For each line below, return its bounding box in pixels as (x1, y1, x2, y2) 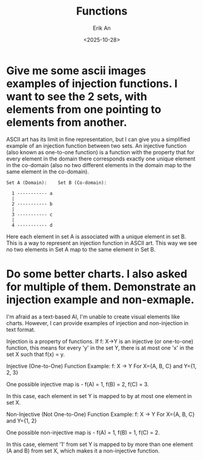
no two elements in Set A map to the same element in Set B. (6, 245, 156, 253)
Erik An (93, 24, 111, 32)
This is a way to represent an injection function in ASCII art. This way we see (6, 239, 198, 247)
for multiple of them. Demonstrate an (6, 280, 196, 294)
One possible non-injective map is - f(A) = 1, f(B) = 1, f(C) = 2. (6, 428, 160, 436)
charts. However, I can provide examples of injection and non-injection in (6, 319, 189, 326)
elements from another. (6, 115, 127, 129)
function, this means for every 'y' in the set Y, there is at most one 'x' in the (6, 344, 194, 351)
